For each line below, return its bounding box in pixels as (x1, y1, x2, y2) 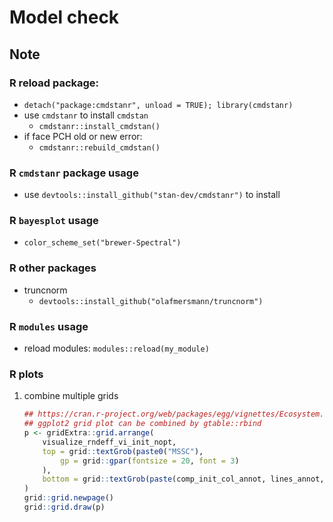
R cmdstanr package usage (9, 166, 139, 180)
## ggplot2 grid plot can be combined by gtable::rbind (23, 419, 262, 429)
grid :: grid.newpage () (23, 493, 114, 503)
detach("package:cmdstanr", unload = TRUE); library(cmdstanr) (23, 100, 294, 110)
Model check (9, 6, 120, 29)
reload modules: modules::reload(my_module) (23, 342, 210, 355)
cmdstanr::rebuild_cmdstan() (38, 142, 161, 153)
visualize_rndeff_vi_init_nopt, (42, 437, 177, 447)
